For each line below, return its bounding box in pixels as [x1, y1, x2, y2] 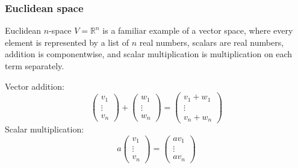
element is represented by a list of [5, 36, 129, 48]
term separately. [5, 60, 64, 72]
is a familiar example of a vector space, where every [102, 24, 293, 37]
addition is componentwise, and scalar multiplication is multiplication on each [5, 48, 293, 60]
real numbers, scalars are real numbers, [139, 36, 284, 48]
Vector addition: [5, 79, 64, 92]
